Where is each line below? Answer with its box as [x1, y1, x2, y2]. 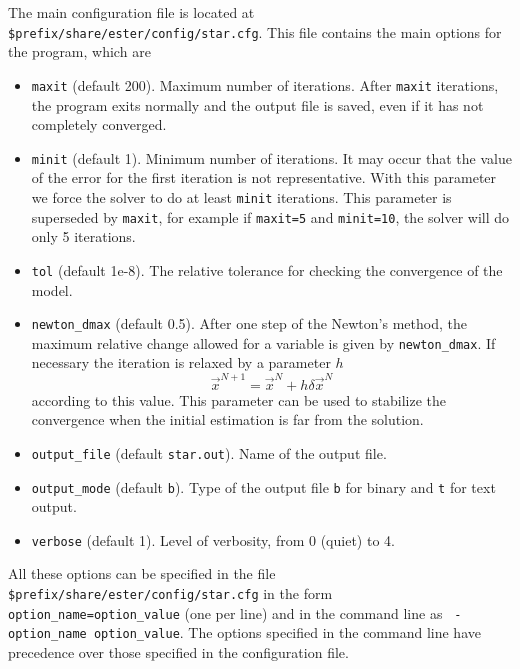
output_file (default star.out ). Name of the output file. [31, 442, 387, 463]
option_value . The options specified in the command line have [93, 622, 481, 643]
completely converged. [31, 114, 167, 135]
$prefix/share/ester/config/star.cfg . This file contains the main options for [8, 21, 502, 42]
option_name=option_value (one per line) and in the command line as [8, 602, 443, 623]
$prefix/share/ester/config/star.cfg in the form [8, 583, 333, 604]
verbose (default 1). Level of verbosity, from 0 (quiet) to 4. [31, 529, 395, 550]
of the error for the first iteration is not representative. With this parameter [31, 167, 497, 188]
